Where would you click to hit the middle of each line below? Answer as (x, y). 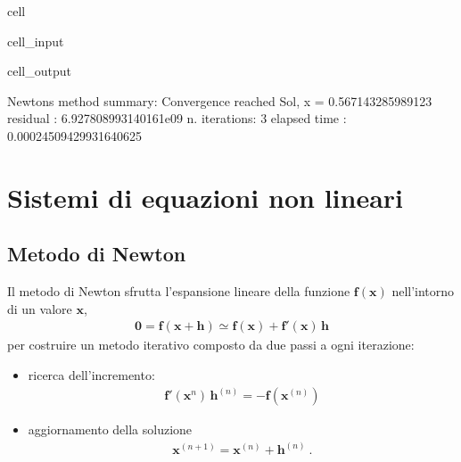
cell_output (39, 71)
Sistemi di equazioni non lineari (205, 197)
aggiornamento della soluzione (110, 429)
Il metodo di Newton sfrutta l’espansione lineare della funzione (179, 291)
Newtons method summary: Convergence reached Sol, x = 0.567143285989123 (220, 100)
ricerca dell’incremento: (91, 374)
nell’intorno (423, 291)
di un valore (40, 308)
